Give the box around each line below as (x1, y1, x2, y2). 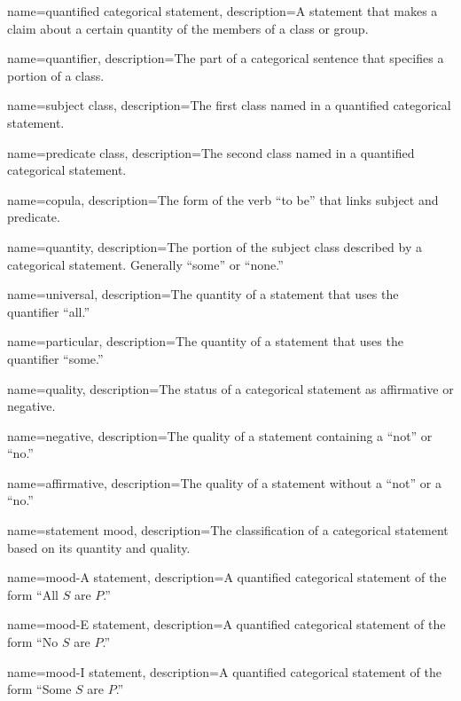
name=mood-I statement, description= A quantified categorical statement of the (7, 662, 441, 681)
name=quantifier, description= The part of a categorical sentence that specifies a (7, 49, 444, 67)
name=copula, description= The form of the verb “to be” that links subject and (7, 190, 439, 209)
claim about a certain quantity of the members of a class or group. (7, 19, 369, 37)
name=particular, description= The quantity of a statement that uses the (7, 332, 403, 350)
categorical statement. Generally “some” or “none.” (7, 255, 284, 273)
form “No (7, 633, 59, 651)
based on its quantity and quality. (7, 538, 191, 556)
